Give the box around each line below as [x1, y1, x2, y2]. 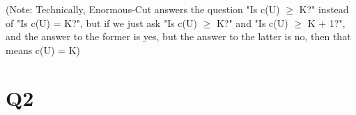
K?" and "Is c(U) [216, 15, 288, 30]
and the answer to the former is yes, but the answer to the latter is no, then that [6, 29, 351, 44]
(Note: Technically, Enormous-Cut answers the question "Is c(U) [6, 2, 280, 16]
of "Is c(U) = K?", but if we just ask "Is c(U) [6, 15, 197, 30]
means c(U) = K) [6, 42, 81, 57]
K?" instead [299, 2, 349, 16]
